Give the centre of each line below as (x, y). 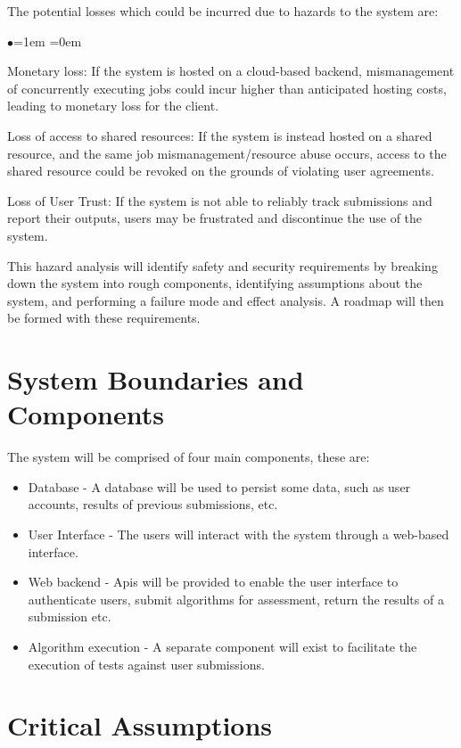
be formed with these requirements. (104, 318)
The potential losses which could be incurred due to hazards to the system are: (223, 11)
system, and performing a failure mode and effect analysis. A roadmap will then (226, 300)
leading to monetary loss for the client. (113, 106)
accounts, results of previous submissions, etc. (153, 504)
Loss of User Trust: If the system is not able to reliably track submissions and (220, 200)
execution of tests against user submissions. (146, 664)
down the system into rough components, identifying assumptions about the (215, 283)
